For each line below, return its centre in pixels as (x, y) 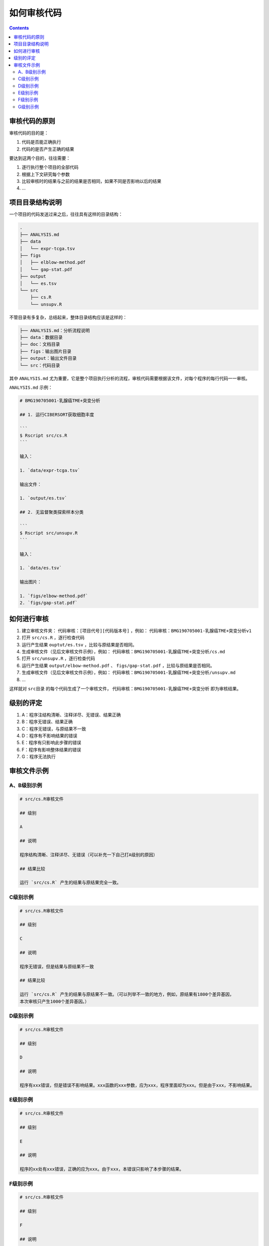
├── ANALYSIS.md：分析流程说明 (55, 330)
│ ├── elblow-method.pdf (53, 262)
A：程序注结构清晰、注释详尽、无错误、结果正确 (71, 715)
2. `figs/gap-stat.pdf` (49, 603)
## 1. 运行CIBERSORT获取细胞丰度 (57, 414)
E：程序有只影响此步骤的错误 (52, 743)
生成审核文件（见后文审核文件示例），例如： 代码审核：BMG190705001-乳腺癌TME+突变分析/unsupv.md (129, 672)
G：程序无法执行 (39, 757)
